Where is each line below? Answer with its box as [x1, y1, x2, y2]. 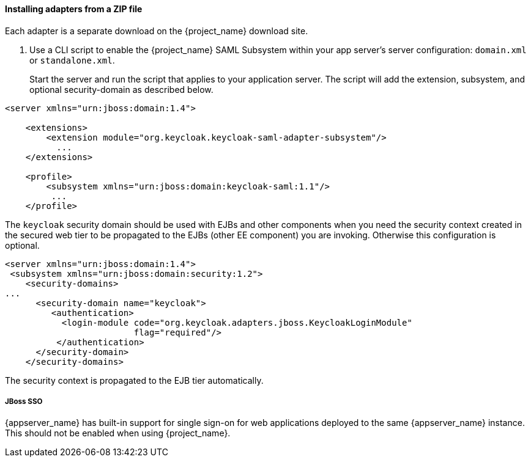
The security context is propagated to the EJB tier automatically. [5, 375, 264, 386]
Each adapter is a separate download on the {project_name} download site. [5, 25, 308, 36]
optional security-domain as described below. [29, 84, 214, 95]
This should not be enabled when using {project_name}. [5, 428, 231, 439]
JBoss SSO [5, 397, 43, 406]
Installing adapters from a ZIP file [5, 4, 143, 14]
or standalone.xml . [29, 54, 115, 65]
